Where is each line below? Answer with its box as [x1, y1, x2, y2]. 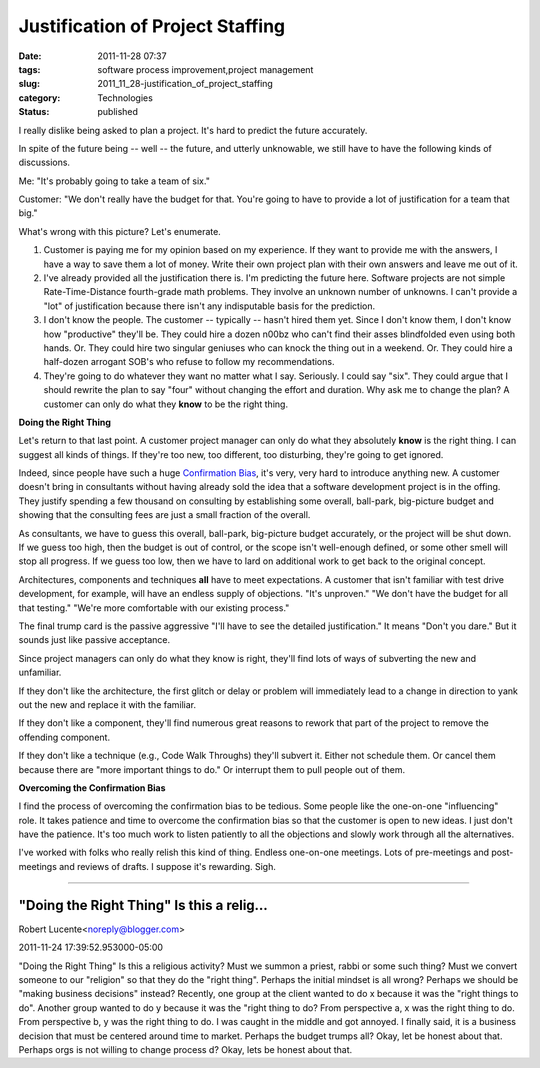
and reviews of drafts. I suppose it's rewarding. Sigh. [58, 860, 277, 872]
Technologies [97, 91, 154, 104]
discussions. [18, 156, 70, 169]
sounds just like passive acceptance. [18, 634, 171, 646]
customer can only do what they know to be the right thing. [43, 398, 289, 410]
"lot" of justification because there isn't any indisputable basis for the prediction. [43, 300, 376, 312]
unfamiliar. [18, 666, 62, 679]
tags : [18, 63, 41, 75]
